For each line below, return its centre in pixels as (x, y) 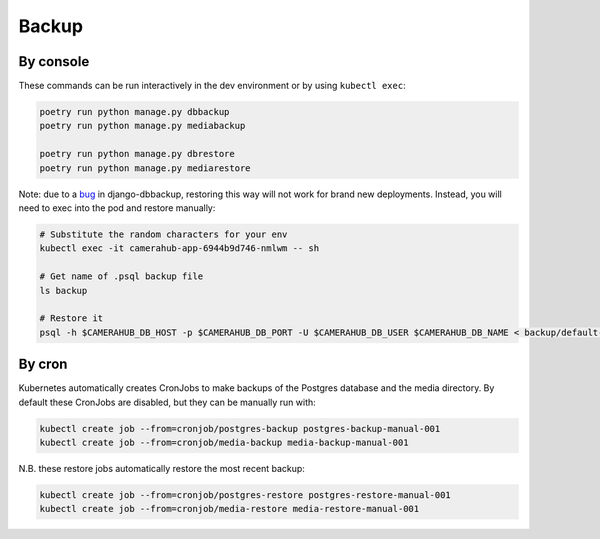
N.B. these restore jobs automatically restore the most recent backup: (161, 468)
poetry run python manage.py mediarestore (145, 168)
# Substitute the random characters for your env (163, 234)
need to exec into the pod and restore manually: (117, 207)
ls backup (63, 290)
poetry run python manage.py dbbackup (134, 112)
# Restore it (71, 318)
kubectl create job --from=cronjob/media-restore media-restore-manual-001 (229, 509)
